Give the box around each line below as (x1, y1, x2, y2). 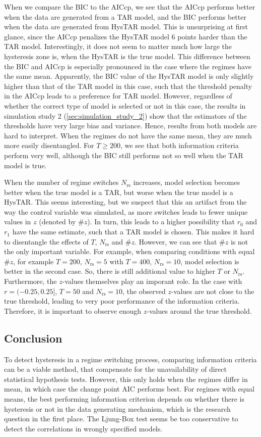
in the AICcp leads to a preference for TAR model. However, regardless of (4, 90, 232, 101)
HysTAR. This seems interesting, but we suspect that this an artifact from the (4, 197, 247, 207)
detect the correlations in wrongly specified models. (4, 423, 163, 433)
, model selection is (180, 256, 239, 266)
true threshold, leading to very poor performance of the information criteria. (4, 296, 240, 306)
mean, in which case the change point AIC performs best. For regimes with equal (4, 383, 254, 394)
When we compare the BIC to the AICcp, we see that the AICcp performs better (4, 2, 255, 12)
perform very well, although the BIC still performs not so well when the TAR (4, 150, 243, 160)
